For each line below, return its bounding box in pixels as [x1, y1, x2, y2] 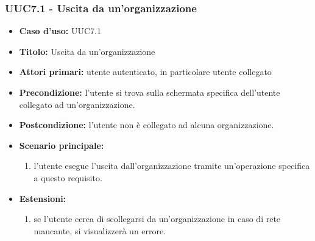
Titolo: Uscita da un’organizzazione [19, 45, 155, 57]
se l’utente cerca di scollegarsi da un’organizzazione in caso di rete [34, 212, 281, 225]
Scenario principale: [19, 138, 104, 151]
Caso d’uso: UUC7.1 [19, 24, 101, 37]
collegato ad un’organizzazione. [19, 98, 135, 110]
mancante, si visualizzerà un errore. [34, 224, 166, 237]
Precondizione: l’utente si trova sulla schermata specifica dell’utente [19, 86, 280, 98]
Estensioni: [19, 192, 66, 204]
